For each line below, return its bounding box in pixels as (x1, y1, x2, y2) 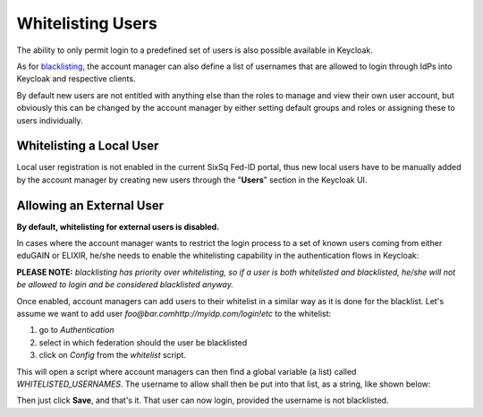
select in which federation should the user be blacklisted (38, 336, 248, 348)
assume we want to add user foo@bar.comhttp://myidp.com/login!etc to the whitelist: (16, 309, 332, 319)
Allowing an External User (16, 198, 165, 213)
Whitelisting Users (16, 13, 158, 33)
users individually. (16, 115, 84, 125)
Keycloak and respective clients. (16, 73, 136, 84)
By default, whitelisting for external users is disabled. (16, 221, 220, 232)
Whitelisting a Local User (16, 139, 159, 154)
